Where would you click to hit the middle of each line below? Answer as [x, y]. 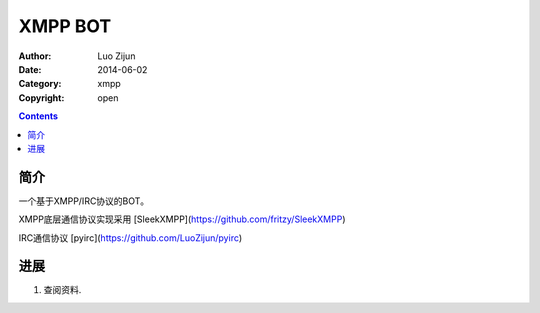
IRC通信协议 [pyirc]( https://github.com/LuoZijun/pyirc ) [130, 237]
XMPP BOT [65, 26]
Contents [38, 116]
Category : [40, 84]
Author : [35, 56]
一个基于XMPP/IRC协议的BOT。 [84, 201]
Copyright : [41, 97]
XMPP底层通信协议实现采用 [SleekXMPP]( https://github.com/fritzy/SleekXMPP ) [182, 219]
